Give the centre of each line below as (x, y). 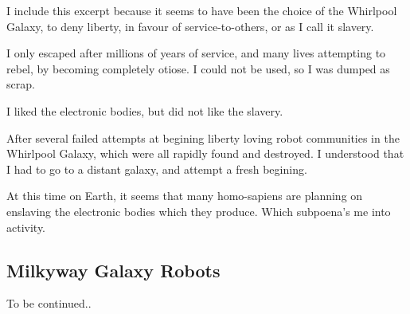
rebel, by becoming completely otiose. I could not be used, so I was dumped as (198, 68)
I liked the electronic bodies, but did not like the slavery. (145, 110)
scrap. (21, 84)
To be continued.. (49, 303)
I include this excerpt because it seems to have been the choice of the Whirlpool (202, 10)
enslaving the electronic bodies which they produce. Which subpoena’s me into (199, 211)
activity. (26, 227)
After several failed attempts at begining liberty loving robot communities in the (203, 137)
